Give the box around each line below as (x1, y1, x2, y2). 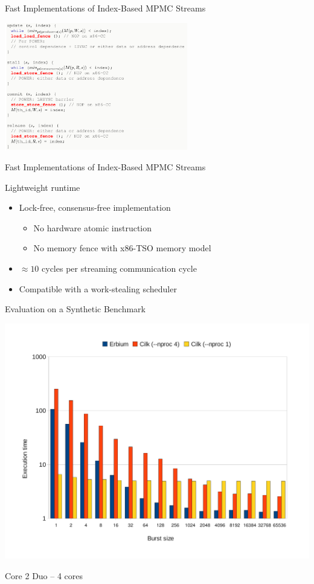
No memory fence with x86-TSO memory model (33, 242, 211, 254)
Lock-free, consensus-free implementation (19, 201, 171, 214)
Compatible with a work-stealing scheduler (19, 282, 177, 295)
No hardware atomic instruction (33, 221, 152, 234)
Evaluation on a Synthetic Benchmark (5, 303, 146, 315)
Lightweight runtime (5, 181, 80, 193)
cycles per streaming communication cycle (42, 262, 197, 275)
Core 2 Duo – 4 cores (5, 569, 83, 582)
